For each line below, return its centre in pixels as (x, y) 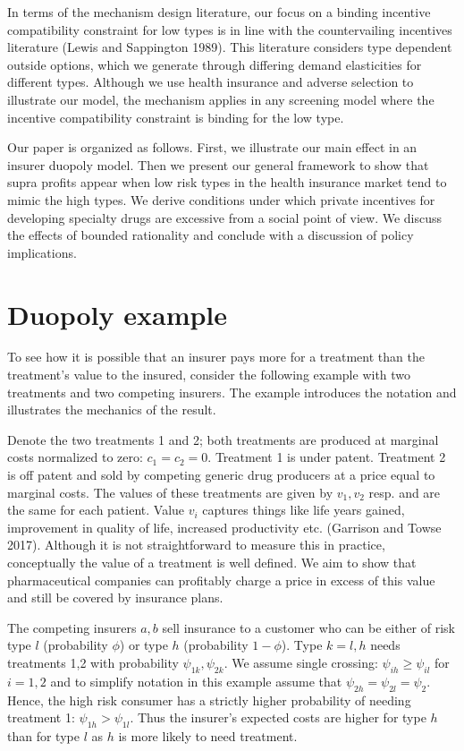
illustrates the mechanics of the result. (112, 410)
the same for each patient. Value (96, 510)
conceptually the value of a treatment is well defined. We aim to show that (212, 562)
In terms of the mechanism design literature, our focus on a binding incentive (219, 12)
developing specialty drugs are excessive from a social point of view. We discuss (225, 217)
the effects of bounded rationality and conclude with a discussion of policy (211, 235)
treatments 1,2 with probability (93, 662)
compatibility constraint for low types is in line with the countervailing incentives (230, 29)
